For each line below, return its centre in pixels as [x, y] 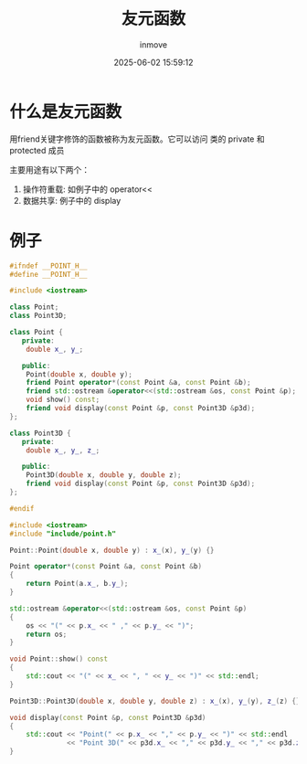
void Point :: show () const [58, 659]
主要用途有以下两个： [49, 169]
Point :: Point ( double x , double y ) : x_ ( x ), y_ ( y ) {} [112, 550]
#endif [22, 508]
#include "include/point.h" [63, 534]
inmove [153, 44]
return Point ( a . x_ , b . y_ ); [77, 584]
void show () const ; [63, 400]
